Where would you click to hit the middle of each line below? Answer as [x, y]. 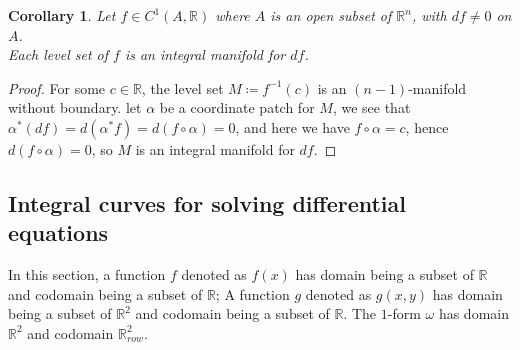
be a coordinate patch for [237, 107]
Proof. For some [57, 87]
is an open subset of [331, 15]
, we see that [371, 107]
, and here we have [292, 126]
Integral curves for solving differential [207, 202]
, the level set [182, 87]
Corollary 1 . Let [62, 15]
